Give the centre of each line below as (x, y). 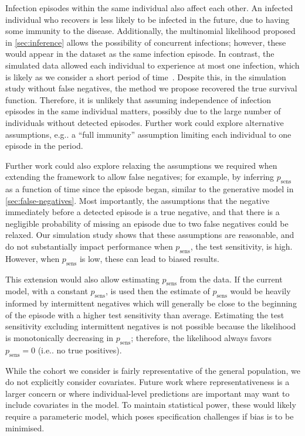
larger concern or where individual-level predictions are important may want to (148, 393)
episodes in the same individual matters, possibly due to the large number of (143, 111)
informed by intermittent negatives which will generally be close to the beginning (151, 303)
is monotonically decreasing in (60, 338)
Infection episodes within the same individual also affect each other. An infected (149, 8)
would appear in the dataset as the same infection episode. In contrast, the (140, 54)
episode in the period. (44, 146)
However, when (33, 258)
